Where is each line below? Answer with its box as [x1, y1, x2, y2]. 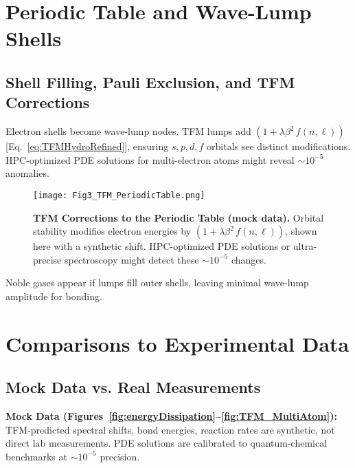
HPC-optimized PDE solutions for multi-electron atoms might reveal [5, 152, 295, 167]
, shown [285, 224, 317, 238]
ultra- [293, 239, 317, 253]
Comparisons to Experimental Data [5, 329, 350, 357]
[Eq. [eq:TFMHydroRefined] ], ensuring [5, 139, 169, 153]
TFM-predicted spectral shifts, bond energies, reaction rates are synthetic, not [5, 422, 335, 436]
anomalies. [5, 166, 49, 180]
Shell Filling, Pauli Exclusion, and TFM [5, 71, 295, 92]
